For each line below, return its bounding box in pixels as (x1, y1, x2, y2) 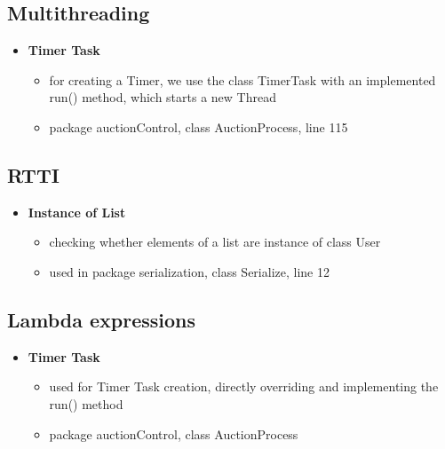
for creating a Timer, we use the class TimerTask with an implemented (49, 70, 436, 89)
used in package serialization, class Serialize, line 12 (49, 262, 330, 280)
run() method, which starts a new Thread (49, 88, 276, 106)
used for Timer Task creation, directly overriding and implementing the (49, 377, 439, 396)
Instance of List (28, 202, 126, 221)
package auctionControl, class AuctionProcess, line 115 (49, 117, 348, 136)
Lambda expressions (7, 305, 196, 333)
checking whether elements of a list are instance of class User (49, 232, 381, 251)
